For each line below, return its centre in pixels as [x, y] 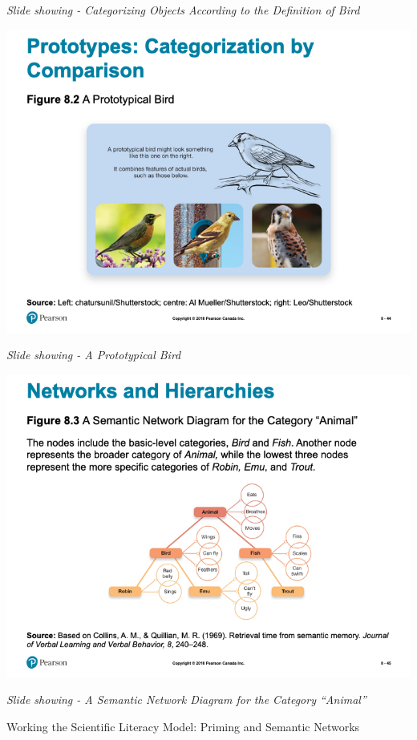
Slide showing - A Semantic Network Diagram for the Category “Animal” [186, 700]
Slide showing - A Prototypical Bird [94, 355]
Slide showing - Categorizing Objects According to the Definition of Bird [183, 10]
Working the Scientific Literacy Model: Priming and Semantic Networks [183, 726]
